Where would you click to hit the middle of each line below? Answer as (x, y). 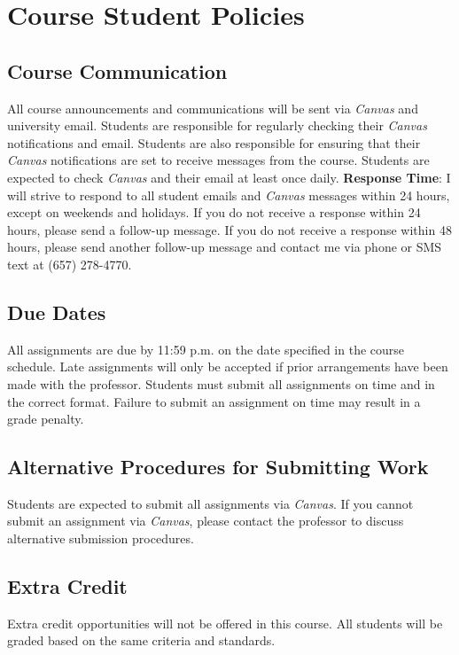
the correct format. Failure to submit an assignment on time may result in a (214, 401)
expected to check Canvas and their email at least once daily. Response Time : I (229, 177)
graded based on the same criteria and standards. (141, 640)
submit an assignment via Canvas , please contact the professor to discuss (206, 521)
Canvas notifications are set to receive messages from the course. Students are (218, 160)
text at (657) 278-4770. (70, 264)
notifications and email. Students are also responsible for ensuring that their (214, 142)
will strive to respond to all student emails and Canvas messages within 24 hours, (229, 195)
